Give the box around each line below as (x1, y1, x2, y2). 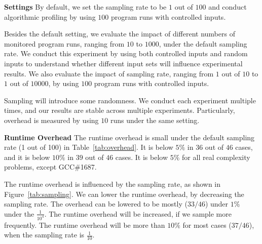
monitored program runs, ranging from (4, 38, 125, 49)
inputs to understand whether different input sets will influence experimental (4, 58, 243, 68)
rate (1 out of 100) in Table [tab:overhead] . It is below (4, 142, 173, 152)
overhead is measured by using (4, 114, 99, 125)
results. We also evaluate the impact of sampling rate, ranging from (4, 68, 214, 78)
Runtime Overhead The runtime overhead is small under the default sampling (4, 132, 255, 142)
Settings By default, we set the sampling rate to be (4, 2, 167, 12)
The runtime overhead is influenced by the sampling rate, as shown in (4, 178, 221, 189)
